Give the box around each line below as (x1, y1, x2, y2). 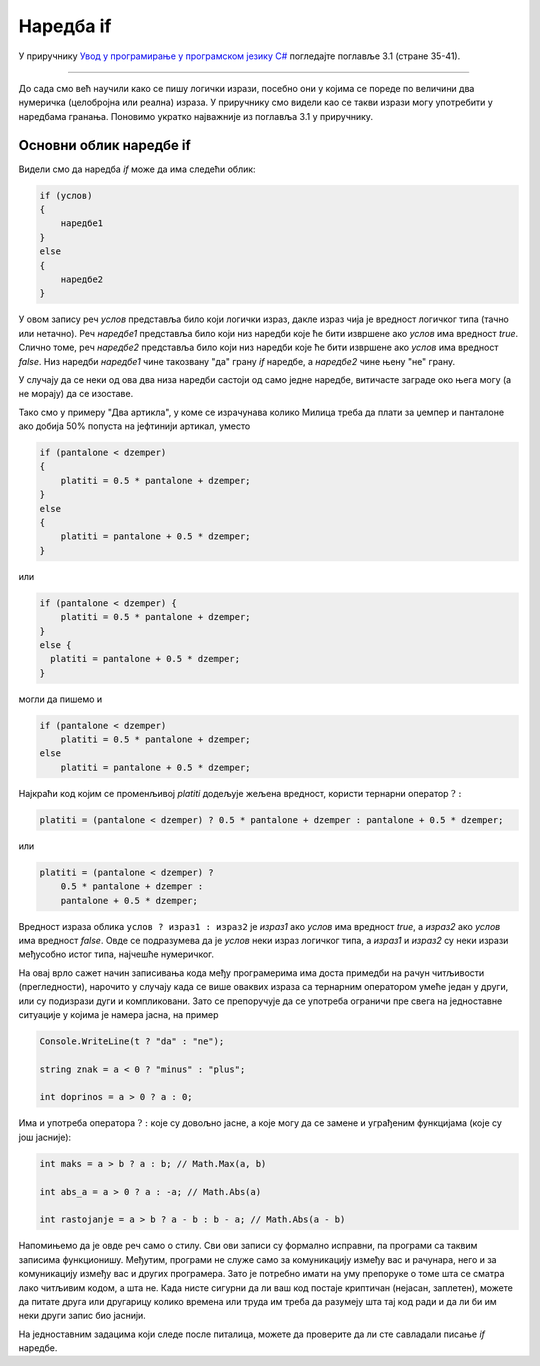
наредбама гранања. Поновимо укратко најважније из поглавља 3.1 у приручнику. (18, 110, 374, 122)
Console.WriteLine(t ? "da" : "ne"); (39, 1035, 225, 1047)
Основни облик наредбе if (18, 136, 192, 154)
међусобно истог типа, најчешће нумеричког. (18, 948, 215, 960)
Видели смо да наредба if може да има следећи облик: (18, 163, 256, 175)
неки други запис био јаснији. (18, 1310, 147, 1322)
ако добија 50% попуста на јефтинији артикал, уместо (18, 420, 251, 432)
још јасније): (18, 1131, 72, 1143)
